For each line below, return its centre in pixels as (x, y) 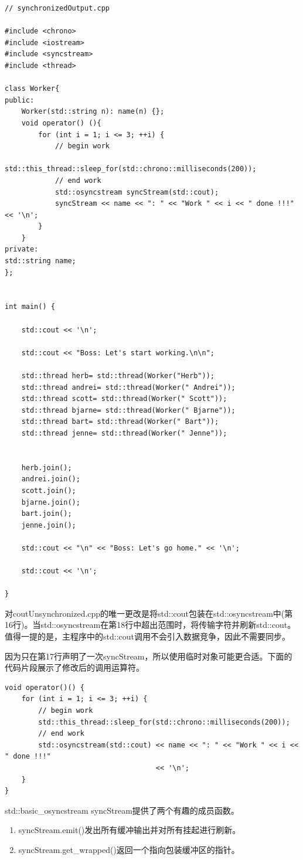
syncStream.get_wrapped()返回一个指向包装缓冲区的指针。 (129, 849)
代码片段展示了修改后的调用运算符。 (74, 667)
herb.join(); (47, 468)
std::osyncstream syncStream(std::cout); (137, 192)
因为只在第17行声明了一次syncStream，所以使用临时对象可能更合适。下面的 (149, 656)
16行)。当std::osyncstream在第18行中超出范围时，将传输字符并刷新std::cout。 (150, 625)
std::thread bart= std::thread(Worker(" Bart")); (120, 422)
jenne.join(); (49, 525)
